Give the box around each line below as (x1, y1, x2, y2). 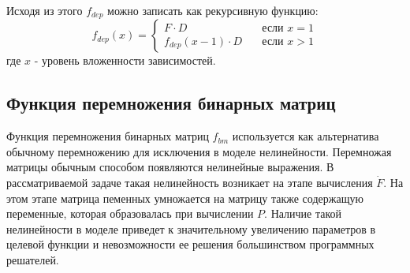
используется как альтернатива (232, 128, 379, 144)
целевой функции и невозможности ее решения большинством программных (6, 236, 375, 252)
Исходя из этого (6, 2, 83, 18)
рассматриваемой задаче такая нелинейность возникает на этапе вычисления (6, 174, 373, 191)
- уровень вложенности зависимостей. (34, 52, 216, 69)
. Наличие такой (264, 205, 342, 222)
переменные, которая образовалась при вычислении (6, 205, 254, 222)
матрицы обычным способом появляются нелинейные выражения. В (6, 159, 334, 175)
